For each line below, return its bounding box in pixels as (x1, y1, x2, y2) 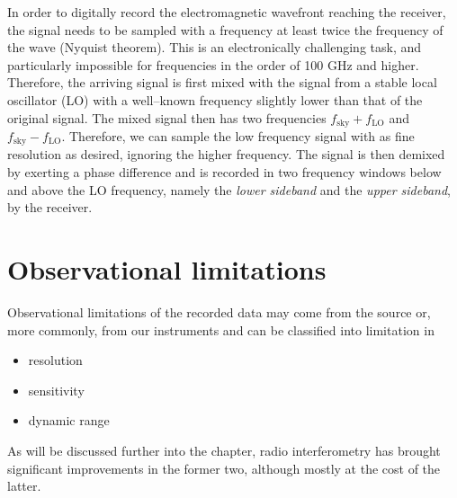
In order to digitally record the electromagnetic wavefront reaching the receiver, (7, 3, 446, 21)
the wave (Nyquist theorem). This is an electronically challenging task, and (7, 38, 422, 57)
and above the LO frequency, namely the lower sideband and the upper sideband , (7, 180, 452, 199)
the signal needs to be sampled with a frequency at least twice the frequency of (7, 20, 444, 39)
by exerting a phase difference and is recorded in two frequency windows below (7, 163, 442, 182)
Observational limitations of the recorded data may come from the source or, (7, 302, 431, 321)
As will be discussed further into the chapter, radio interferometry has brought (7, 440, 441, 459)
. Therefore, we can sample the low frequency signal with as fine (61, 127, 415, 146)
